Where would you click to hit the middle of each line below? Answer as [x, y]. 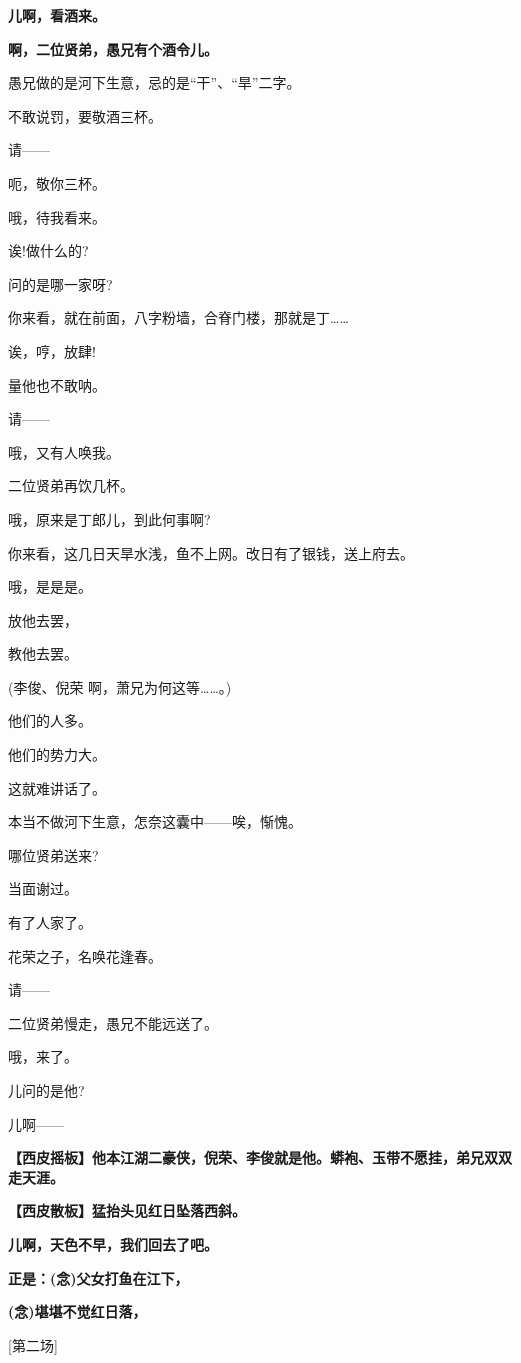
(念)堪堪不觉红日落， [77, 1311]
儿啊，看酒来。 [57, 15]
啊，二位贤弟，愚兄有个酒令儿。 [113, 48]
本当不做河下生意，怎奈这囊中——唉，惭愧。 [155, 821]
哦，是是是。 [50, 586]
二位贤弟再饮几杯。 [71, 485]
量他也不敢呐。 [57, 384]
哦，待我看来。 [57, 216]
